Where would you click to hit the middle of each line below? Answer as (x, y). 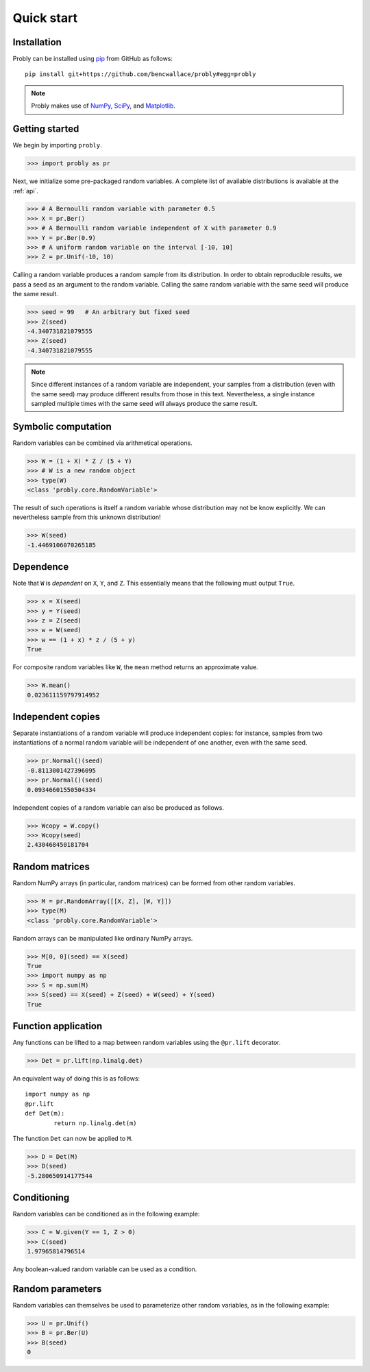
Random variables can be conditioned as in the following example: (106, 1214)
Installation (37, 42)
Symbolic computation (62, 426)
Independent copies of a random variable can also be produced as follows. (118, 807)
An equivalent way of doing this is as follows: (76, 1078)
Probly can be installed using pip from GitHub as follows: (93, 59)
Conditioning (41, 1198)
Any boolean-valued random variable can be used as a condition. (105, 1269)
